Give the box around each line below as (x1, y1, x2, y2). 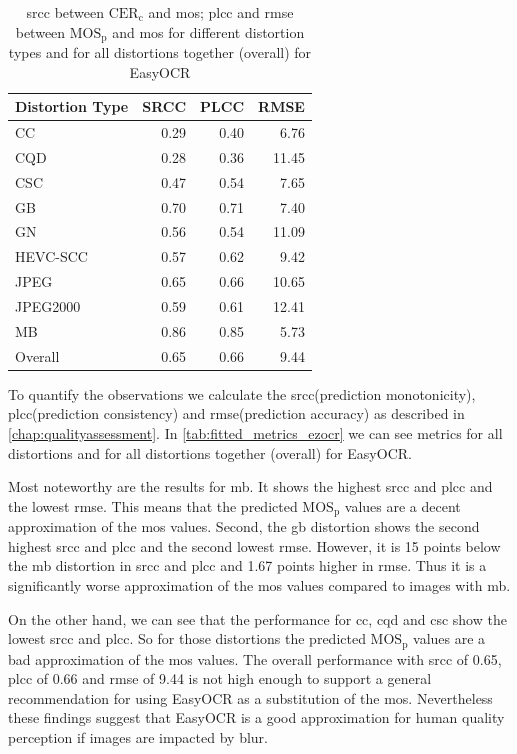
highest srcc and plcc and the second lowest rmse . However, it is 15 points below (8, 535, 501, 556)
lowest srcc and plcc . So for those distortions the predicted (8, 628, 366, 649)
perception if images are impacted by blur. (8, 726, 268, 747)
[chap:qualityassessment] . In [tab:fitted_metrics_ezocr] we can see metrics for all (8, 422, 503, 443)
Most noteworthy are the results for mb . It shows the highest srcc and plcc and (8, 476, 493, 497)
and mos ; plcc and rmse (148, 2, 294, 22)
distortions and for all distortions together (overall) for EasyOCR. (8, 442, 412, 463)
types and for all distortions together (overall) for (8, 42, 312, 63)
